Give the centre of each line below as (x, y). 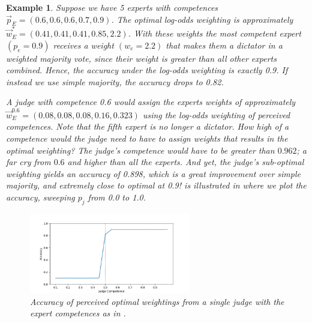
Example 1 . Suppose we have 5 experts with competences (112, 7)
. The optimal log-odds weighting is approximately (202, 19)
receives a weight (83, 45)
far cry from (28, 162)
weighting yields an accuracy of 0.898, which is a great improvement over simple (153, 173)
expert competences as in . (78, 313)
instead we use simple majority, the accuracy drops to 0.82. (115, 81)
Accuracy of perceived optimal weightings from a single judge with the (157, 301)
